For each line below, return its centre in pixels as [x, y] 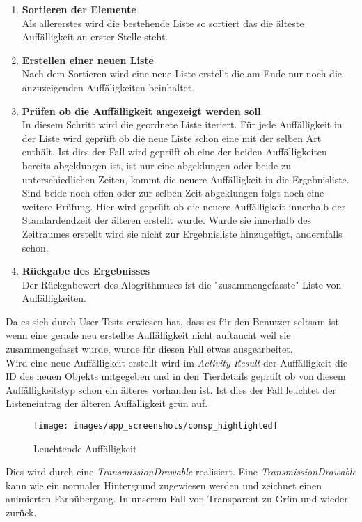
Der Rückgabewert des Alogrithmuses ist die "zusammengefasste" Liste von [182, 284]
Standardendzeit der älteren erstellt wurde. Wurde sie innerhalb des [166, 220]
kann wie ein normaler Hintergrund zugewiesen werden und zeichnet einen [164, 485]
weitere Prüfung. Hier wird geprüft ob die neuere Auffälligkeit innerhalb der [184, 206]
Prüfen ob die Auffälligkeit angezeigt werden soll [141, 110]
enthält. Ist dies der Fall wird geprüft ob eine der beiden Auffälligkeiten [174, 152]
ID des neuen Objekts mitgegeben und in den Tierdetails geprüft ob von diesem [176, 376]
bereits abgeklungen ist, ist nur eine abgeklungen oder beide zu [156, 165]
